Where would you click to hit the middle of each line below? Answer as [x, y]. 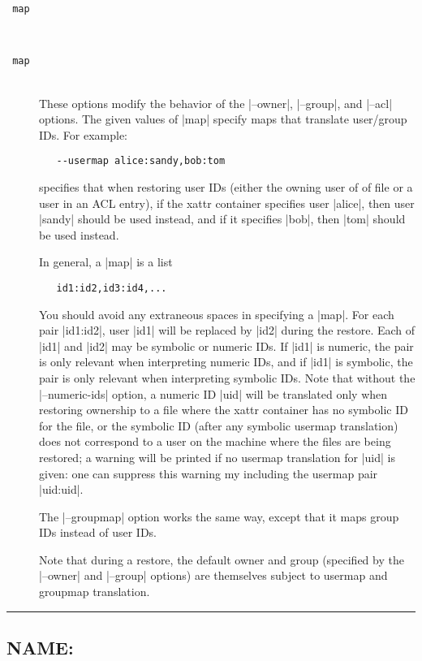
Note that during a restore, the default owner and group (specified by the [222, 559]
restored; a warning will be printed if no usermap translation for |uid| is [217, 457]
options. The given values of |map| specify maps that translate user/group [223, 119]
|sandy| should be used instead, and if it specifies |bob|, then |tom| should [222, 219]
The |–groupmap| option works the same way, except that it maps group [219, 516]
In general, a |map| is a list [106, 262]
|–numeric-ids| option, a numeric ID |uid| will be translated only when [213, 393]
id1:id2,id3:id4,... [112, 288]
